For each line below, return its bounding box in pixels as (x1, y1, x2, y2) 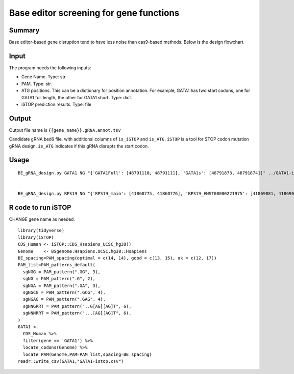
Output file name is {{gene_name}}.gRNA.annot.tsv (9, 127, 121, 133)
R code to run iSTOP (9, 203, 72, 211)
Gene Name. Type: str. (21, 74, 67, 80)
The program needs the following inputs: (9, 64, 91, 71)
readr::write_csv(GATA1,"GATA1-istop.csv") (18, 358, 124, 364)
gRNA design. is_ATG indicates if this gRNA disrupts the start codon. (9, 143, 149, 149)
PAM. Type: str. (21, 81, 52, 86)
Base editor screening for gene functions (9, 7, 180, 18)
